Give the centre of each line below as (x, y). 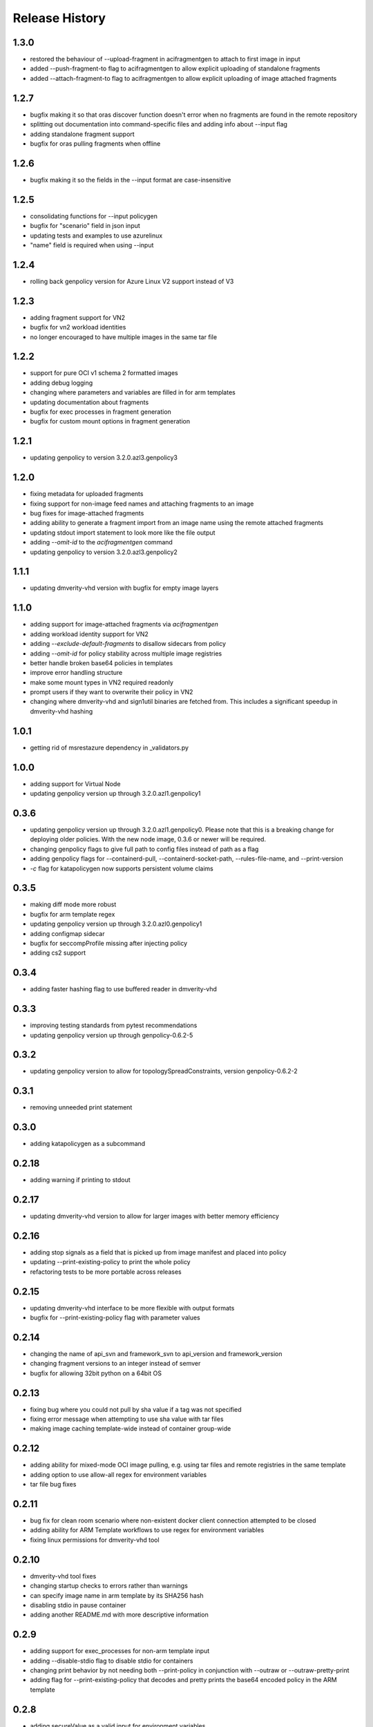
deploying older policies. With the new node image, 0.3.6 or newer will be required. (148, 839)
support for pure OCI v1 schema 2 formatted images (104, 373)
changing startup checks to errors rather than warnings (109, 1586)
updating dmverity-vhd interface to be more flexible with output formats (132, 1308)
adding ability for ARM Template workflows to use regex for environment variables (147, 1530)
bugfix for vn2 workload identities (78, 327)
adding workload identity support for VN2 (89, 634)
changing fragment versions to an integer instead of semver (115, 1364)
